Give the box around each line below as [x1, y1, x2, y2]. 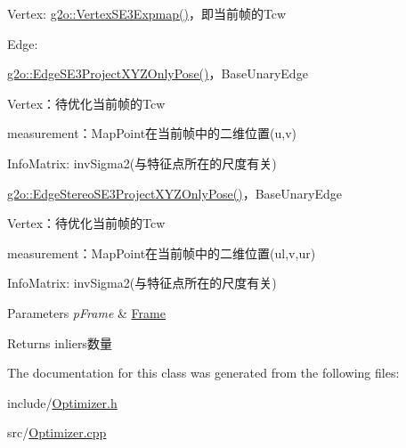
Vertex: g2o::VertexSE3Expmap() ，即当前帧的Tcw [7, 4, 287, 22]
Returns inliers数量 [7, 333, 112, 352]
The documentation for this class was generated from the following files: [7, 363, 400, 382]
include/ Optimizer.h [7, 393, 118, 411]
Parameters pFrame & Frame [7, 303, 166, 322]
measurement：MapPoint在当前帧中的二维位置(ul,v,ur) [7, 243, 316, 262]
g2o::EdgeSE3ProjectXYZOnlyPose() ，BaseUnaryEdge [7, 64, 308, 83]
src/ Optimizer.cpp [7, 423, 107, 442]
